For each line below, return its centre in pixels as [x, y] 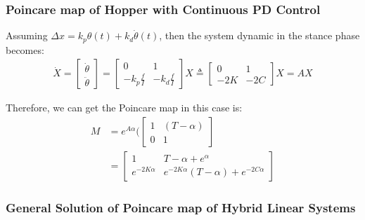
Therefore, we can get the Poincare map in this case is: [124, 108]
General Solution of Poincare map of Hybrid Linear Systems [181, 207]
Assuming [27, 35]
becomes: [25, 49]
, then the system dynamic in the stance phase [260, 35]
